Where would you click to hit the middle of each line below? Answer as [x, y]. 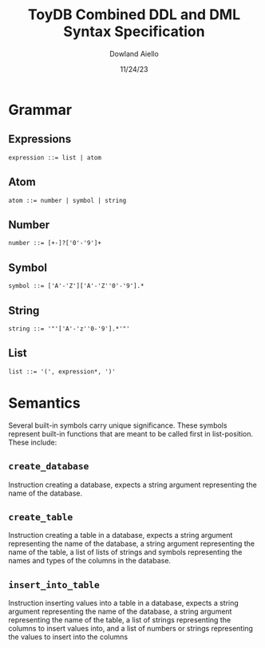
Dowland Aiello [134, 53]
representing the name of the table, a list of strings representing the [120, 620]
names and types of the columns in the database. [90, 561]
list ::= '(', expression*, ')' [62, 371]
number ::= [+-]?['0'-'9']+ [55, 243]
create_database [49, 466]
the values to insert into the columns [68, 637]
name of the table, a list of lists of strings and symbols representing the [125, 552]
